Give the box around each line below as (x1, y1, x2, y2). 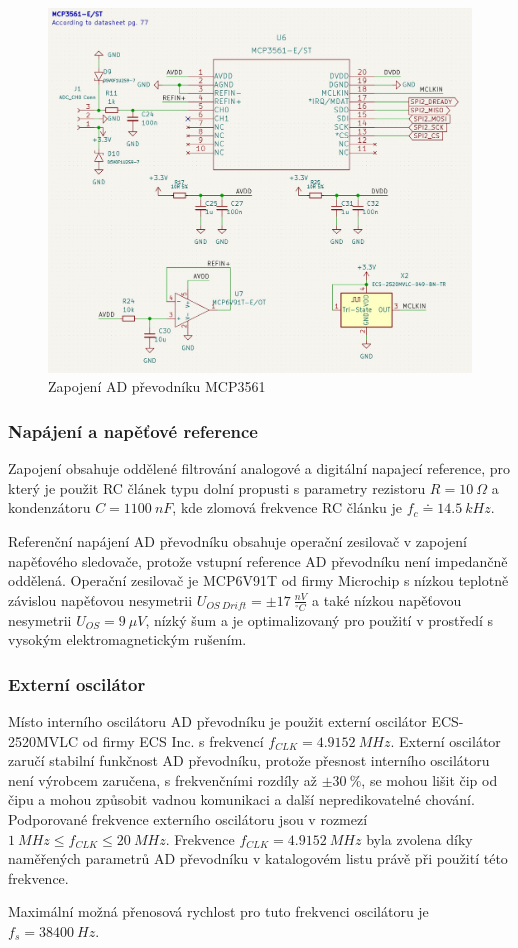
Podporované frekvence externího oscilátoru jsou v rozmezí (8, 808, 368, 829)
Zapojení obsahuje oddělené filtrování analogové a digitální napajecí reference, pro (8, 458, 510, 479)
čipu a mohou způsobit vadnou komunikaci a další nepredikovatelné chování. (8, 789, 475, 810)
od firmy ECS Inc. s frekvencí (82, 730, 264, 751)
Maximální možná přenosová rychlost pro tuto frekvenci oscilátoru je (8, 901, 429, 922)
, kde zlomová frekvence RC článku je (172, 497, 403, 518)
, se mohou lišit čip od (361, 769, 498, 790)
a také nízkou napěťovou (312, 589, 462, 610)
